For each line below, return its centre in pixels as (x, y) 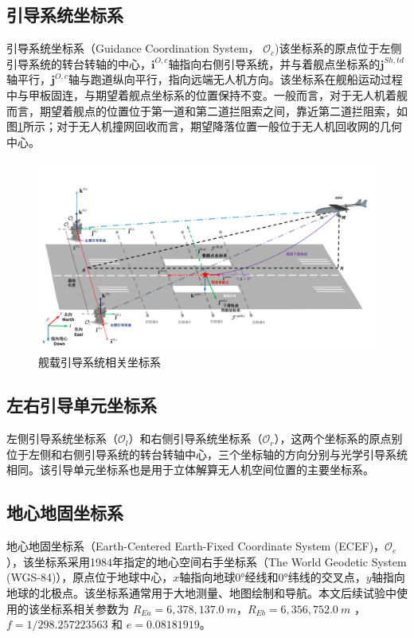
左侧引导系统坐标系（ (62, 438)
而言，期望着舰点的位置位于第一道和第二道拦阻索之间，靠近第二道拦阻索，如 (207, 110)
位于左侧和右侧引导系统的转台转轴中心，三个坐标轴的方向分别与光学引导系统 (207, 454)
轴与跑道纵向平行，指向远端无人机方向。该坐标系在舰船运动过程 (235, 79)
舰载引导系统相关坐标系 (100, 362)
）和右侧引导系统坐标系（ (195, 438)
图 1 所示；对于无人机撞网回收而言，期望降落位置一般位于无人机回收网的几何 (204, 126)
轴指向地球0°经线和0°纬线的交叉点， (273, 577)
